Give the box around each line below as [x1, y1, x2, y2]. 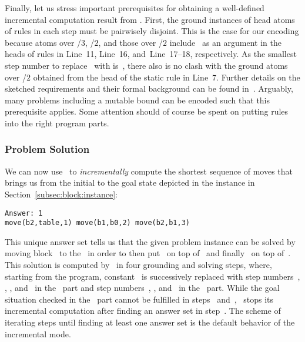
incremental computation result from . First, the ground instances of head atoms [5, 13, 295, 25]
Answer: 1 [5, 209, 43, 217]
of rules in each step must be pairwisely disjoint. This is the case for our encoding [5, 25, 299, 37]
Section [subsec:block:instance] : [5, 187, 118, 200]
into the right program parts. [5, 116, 109, 129]
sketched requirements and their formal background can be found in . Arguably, [5, 82, 293, 95]
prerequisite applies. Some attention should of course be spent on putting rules [5, 105, 289, 118]
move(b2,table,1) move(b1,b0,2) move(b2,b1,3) [5, 219, 190, 227]
